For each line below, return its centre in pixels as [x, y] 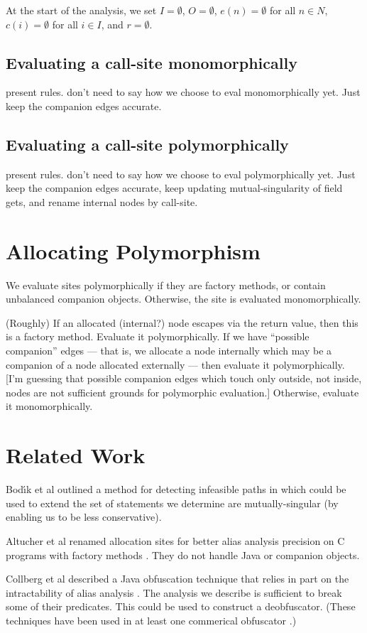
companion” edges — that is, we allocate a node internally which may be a [169, 351]
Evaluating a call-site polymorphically [147, 144]
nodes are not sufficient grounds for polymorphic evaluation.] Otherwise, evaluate [182, 392]
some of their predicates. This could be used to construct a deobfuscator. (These [181, 606]
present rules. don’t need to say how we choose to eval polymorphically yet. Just [181, 174]
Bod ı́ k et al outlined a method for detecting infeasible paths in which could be [176, 489]
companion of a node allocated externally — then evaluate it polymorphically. [175, 364]
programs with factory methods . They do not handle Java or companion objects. [183, 554]
